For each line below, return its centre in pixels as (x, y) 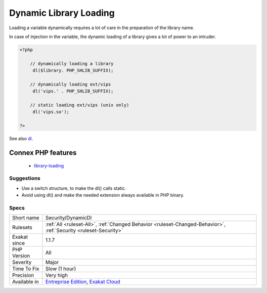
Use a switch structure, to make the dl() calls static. (74, 188)
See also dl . (21, 139)
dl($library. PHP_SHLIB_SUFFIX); (73, 71)
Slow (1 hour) (61, 269)
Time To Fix (26, 269)
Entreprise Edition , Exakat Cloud (83, 282)
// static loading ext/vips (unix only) (80, 105)
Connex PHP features (43, 153)
